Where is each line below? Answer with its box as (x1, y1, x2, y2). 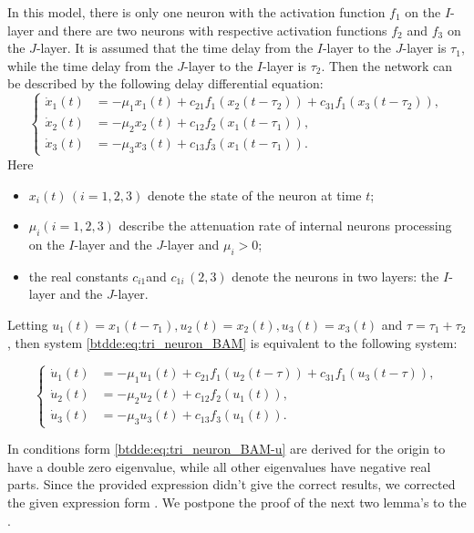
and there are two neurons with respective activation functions (37, 20, 387, 39)
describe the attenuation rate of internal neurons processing (118, 216, 452, 235)
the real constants (28, 266, 129, 285)
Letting (7, 314, 48, 333)
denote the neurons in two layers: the (232, 266, 439, 285)
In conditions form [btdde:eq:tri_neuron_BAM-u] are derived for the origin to (7, 439, 446, 458)
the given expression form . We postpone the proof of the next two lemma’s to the (7, 492, 467, 511)
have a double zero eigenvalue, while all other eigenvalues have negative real (7, 456, 431, 476)
